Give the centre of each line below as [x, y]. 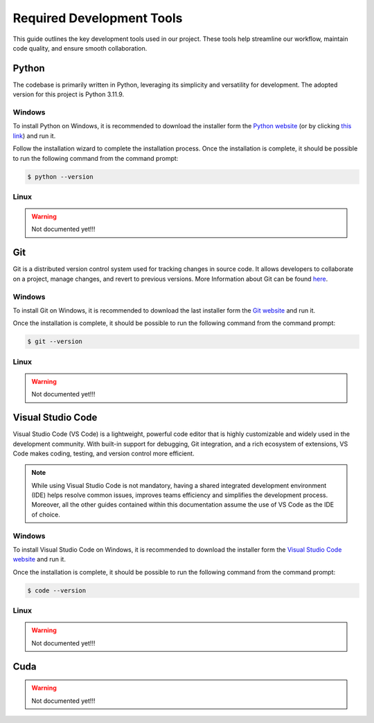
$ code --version [57, 590]
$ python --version [60, 176]
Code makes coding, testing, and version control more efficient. [104, 453]
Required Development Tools [98, 18]
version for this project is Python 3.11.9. [69, 94]
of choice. [46, 514]
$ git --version [55, 342]
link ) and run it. [34, 136]
